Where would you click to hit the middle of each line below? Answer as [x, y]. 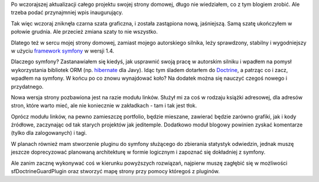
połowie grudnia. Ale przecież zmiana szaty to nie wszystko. [84, 32]
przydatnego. [27, 86]
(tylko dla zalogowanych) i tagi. [49, 133]
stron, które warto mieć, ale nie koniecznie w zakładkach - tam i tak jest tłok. [104, 106]
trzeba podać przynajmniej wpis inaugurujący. [67, 12]
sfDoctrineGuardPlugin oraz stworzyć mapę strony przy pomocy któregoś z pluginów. [115, 171]
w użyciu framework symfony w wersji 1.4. [63, 51]
